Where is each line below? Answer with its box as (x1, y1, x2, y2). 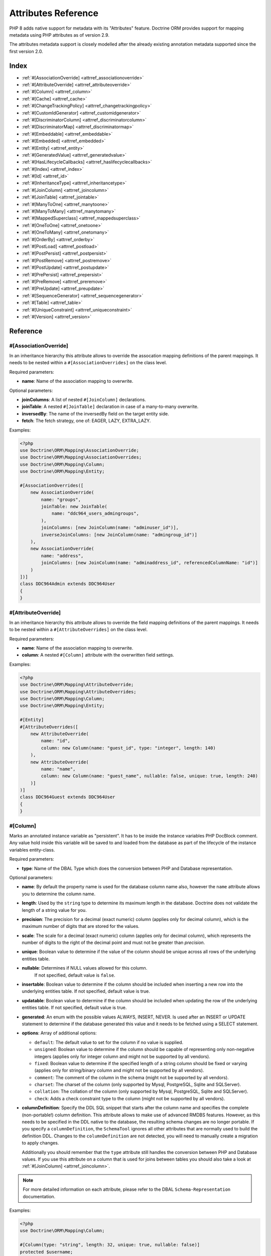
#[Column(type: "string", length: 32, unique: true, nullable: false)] (20, 1242, 200, 1248)
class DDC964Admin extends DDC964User (20, 581, 115, 587)
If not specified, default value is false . (34, 972, 115, 978)
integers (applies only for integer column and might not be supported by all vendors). (34, 1053, 210, 1060)
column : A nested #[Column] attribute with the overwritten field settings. (22, 652, 174, 658)
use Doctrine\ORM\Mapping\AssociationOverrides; (20, 455, 142, 460)
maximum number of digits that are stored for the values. (22, 923, 140, 929)
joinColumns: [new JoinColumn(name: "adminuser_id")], (41, 525, 179, 531)
